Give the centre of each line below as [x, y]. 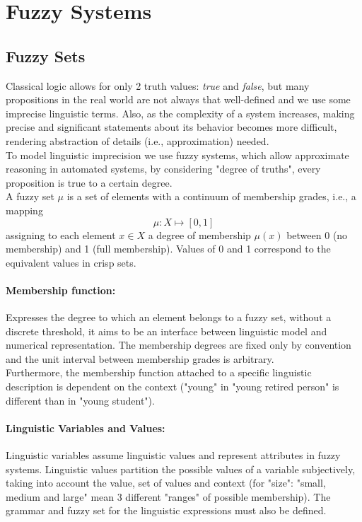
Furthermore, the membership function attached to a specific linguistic [159, 372]
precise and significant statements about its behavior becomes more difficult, [171, 127]
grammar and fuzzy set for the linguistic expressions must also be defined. [166, 510]
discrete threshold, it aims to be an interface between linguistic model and [167, 331]
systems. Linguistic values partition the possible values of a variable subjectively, [181, 469]
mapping [24, 210]
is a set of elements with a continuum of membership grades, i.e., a [211, 196]
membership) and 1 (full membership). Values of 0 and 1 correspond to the [168, 249]
